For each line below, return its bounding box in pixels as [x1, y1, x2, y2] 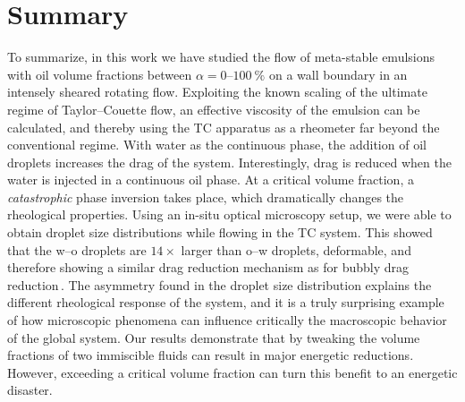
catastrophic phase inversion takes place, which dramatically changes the [7, 187, 404, 206]
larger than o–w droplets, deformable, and [181, 240, 411, 259]
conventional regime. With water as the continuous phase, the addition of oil [7, 135, 427, 154]
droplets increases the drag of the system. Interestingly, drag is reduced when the [7, 152, 452, 171]
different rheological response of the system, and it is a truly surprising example [7, 293, 444, 312]
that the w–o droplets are [7, 240, 147, 259]
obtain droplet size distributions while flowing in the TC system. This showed [7, 223, 433, 242]
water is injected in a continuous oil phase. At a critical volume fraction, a [7, 170, 414, 189]
